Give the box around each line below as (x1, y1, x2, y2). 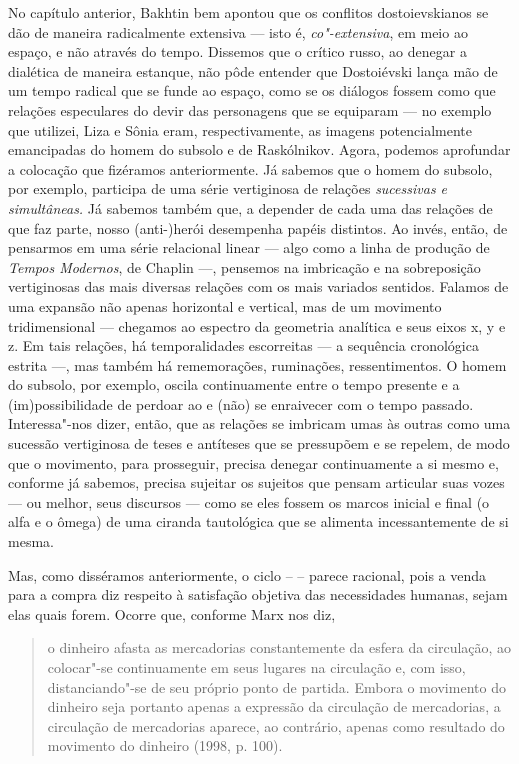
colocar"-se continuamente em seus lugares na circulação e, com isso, (47, 657, 466, 677)
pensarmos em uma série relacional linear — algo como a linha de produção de (8, 237, 490, 258)
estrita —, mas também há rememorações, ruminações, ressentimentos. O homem (8, 354, 507, 375)
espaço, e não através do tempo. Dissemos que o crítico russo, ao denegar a (8, 41, 467, 62)
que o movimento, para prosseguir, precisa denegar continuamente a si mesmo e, (8, 452, 499, 473)
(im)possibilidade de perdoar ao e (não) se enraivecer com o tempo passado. (8, 393, 474, 414)
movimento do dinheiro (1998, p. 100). (47, 735, 283, 756)
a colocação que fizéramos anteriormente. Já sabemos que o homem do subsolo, (8, 158, 493, 179)
